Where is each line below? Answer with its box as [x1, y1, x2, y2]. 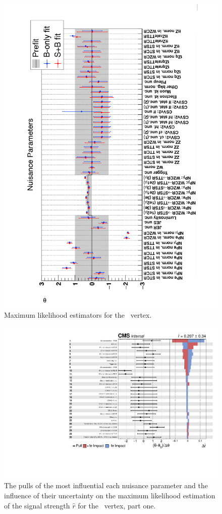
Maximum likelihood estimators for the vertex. [4, 309, 152, 320]
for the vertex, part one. [78, 500, 156, 510]
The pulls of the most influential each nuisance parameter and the [4, 480, 208, 491]
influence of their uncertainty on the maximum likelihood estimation [4, 490, 215, 500]
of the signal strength [4, 500, 70, 510]
